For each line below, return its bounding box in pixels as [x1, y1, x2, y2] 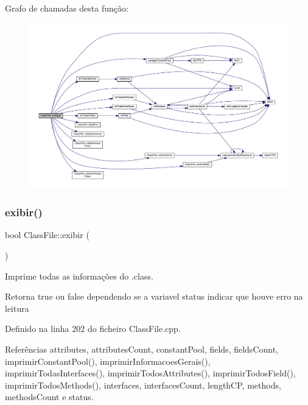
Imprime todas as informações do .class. [5, 269, 153, 282]
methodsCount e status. [5, 390, 94, 403]
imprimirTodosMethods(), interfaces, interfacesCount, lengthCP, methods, [5, 378, 281, 391]
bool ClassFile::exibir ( [5, 228, 89, 241]
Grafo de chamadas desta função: [5, 2, 128, 14]
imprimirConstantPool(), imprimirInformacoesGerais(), [5, 354, 211, 367]
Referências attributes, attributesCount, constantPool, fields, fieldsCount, [5, 343, 279, 355]
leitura [5, 301, 29, 314]
